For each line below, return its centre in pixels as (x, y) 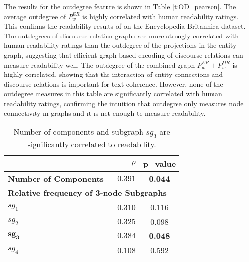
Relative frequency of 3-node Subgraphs (87, 193)
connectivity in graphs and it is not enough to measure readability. (105, 113)
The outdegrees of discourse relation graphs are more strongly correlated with (121, 35)
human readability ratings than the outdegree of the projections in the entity (120, 45)
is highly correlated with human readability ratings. (160, 16)
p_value (160, 164)
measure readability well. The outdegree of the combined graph (100, 64)
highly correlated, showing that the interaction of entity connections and (114, 74)
